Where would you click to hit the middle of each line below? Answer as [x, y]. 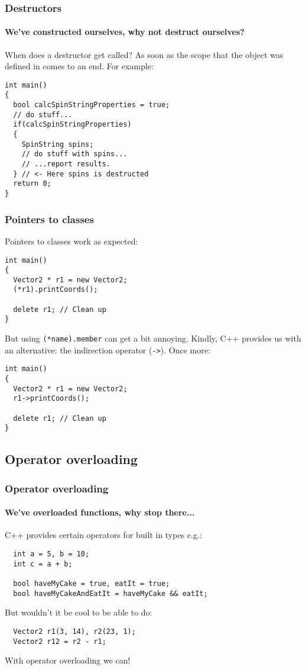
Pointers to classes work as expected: [71, 241]
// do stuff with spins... [74, 154]
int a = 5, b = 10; [51, 554]
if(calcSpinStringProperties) [72, 125]
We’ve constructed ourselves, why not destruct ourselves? [125, 32]
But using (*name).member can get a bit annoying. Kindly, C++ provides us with [153, 338]
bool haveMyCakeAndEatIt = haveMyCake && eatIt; [110, 593]
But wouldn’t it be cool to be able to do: [79, 612]
